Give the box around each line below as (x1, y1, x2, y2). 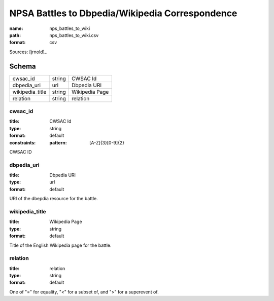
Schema (9, 62, 37, 70)
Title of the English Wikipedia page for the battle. (9, 242, 112, 248)
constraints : (9, 139, 36, 145)
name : (9, 25, 23, 31)
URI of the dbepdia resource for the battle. (9, 196, 98, 202)
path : (9, 32, 21, 38)
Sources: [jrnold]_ (9, 49, 47, 55)
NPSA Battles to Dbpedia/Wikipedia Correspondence (9, 8, 237, 19)
